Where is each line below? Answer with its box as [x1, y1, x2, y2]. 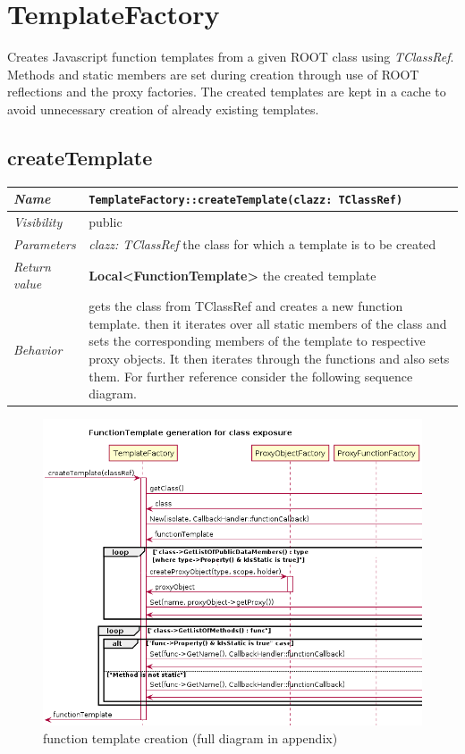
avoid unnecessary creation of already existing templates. [7, 99, 319, 118]
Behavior [13, 340, 63, 359]
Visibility [13, 213, 63, 231]
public [89, 213, 123, 231]
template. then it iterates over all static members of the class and [89, 314, 447, 332]
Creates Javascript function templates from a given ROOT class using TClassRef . [7, 47, 454, 66]
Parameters [13, 234, 76, 253]
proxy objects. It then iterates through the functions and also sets [89, 349, 450, 368]
